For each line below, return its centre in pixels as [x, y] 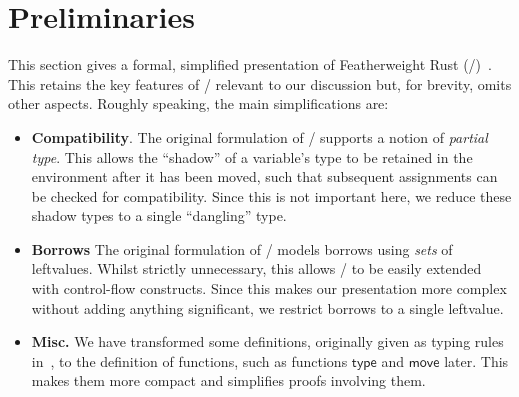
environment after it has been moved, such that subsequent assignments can [264, 176]
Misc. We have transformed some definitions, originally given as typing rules [267, 341]
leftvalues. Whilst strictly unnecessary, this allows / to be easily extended [256, 268]
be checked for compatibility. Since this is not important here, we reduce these [271, 195]
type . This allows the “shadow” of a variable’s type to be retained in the [252, 156]
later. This [476, 360]
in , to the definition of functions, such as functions [189, 360]
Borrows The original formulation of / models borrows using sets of [242, 248]
